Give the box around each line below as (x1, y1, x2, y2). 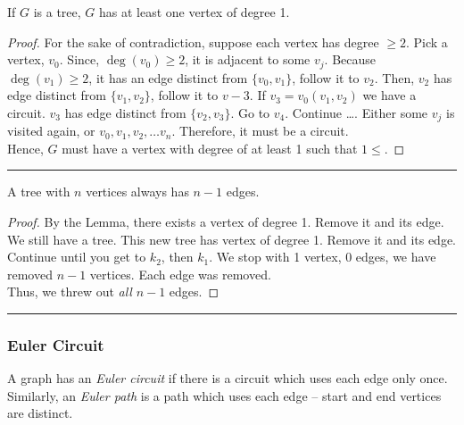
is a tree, (33, 3, 81, 21)
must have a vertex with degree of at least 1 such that (62, 138, 358, 157)
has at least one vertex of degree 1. (99, 3, 290, 21)
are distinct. (7, 404, 73, 422)
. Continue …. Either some (285, 103, 428, 121)
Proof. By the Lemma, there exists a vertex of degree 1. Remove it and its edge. (7, 212, 444, 231)
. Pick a (406, 32, 448, 51)
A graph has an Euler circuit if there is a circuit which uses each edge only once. (7, 369, 448, 387)
